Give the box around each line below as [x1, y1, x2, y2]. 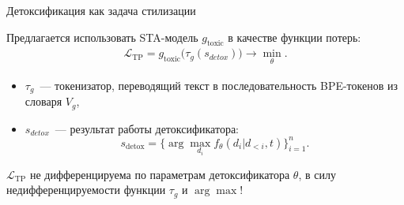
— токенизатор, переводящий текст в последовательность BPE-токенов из [40, 76, 398, 93]
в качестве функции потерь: [228, 28, 361, 45]
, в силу [298, 166, 336, 182]
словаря [25, 93, 62, 110]
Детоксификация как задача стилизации [6, 2, 196, 18]
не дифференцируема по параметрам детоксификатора [29, 166, 290, 182]
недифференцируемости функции [6, 181, 166, 198]
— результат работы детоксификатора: [55, 120, 240, 136]
